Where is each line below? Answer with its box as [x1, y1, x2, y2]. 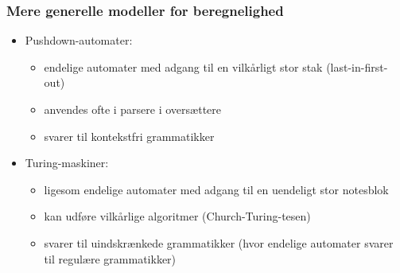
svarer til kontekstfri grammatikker [44, 127, 215, 144]
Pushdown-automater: [25, 32, 133, 49]
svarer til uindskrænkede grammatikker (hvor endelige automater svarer [44, 234, 394, 251]
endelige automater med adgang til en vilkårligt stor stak [44, 58, 323, 75]
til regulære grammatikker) [44, 250, 177, 267]
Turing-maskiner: [25, 154, 109, 171]
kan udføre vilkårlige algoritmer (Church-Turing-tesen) [44, 208, 311, 224]
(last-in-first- [326, 58, 388, 75]
